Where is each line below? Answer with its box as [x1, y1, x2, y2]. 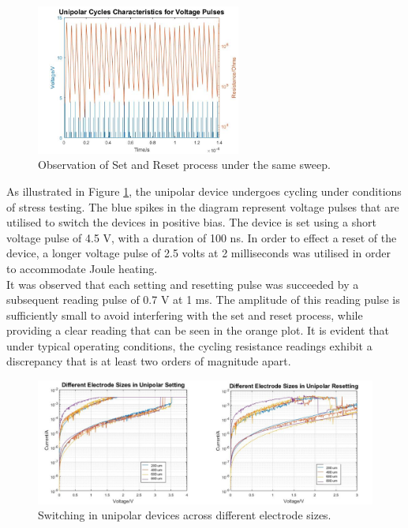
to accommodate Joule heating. [6, 260, 158, 276]
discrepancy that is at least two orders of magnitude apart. [6, 353, 291, 369]
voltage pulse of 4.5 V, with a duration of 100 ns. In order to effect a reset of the [6, 229, 397, 245]
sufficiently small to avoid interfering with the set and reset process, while [6, 306, 363, 323]
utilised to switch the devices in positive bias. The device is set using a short [6, 214, 376, 230]
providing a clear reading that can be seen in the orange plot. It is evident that [6, 322, 389, 339]
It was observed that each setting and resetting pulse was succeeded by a [6, 275, 359, 292]
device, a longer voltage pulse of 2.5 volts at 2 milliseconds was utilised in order [6, 245, 391, 261]
